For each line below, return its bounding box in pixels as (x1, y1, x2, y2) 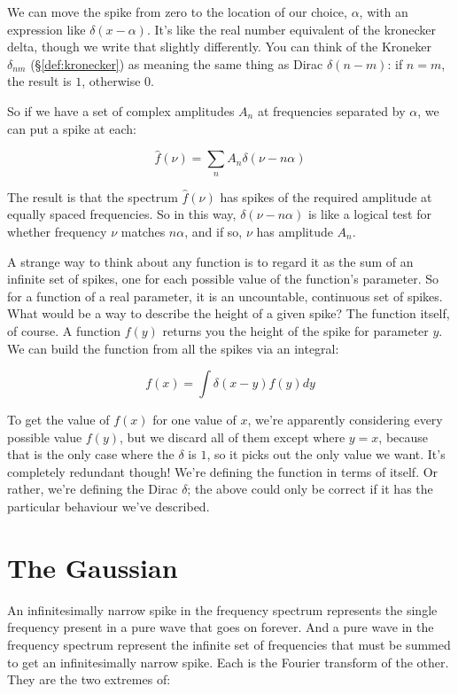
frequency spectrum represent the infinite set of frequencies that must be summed (7, 635, 451, 653)
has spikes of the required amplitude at (220, 187, 432, 206)
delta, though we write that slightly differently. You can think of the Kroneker (7, 37, 431, 56)
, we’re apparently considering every (247, 410, 443, 429)
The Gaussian (7, 549, 178, 585)
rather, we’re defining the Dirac (7, 480, 178, 498)
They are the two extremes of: (7, 670, 171, 689)
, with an (359, 3, 408, 20)
